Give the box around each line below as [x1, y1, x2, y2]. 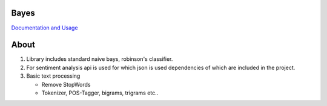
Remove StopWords [41, 81, 91, 88]
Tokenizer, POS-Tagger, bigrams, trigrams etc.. [41, 89, 159, 96]
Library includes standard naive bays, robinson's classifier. [26, 55, 173, 63]
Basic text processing [26, 72, 81, 79]
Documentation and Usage [11, 24, 78, 31]
